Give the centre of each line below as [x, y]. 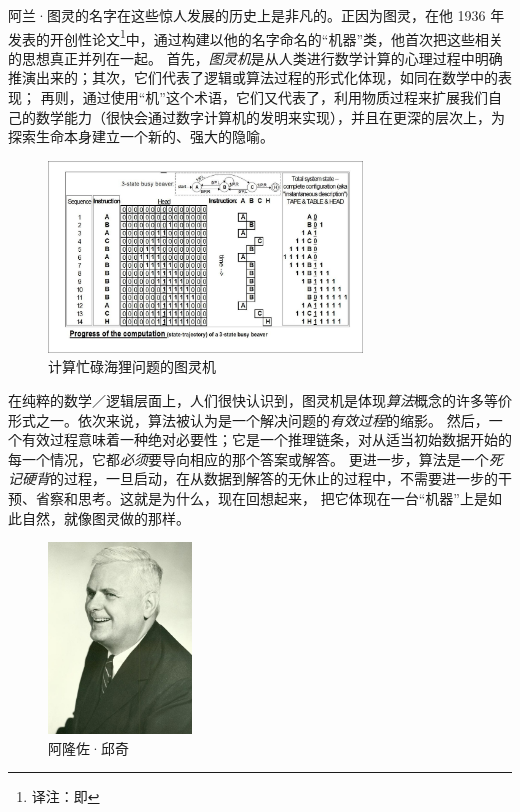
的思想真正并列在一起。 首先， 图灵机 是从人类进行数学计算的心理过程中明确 [255, 57]
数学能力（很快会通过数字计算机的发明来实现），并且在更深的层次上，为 [270, 116]
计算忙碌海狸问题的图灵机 [132, 366]
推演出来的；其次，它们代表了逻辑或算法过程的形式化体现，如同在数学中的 [253, 77]
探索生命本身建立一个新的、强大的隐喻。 [141, 136]
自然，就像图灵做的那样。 [105, 517]
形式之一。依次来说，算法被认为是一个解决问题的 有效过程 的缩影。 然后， [248, 419]
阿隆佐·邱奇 [88, 747]
